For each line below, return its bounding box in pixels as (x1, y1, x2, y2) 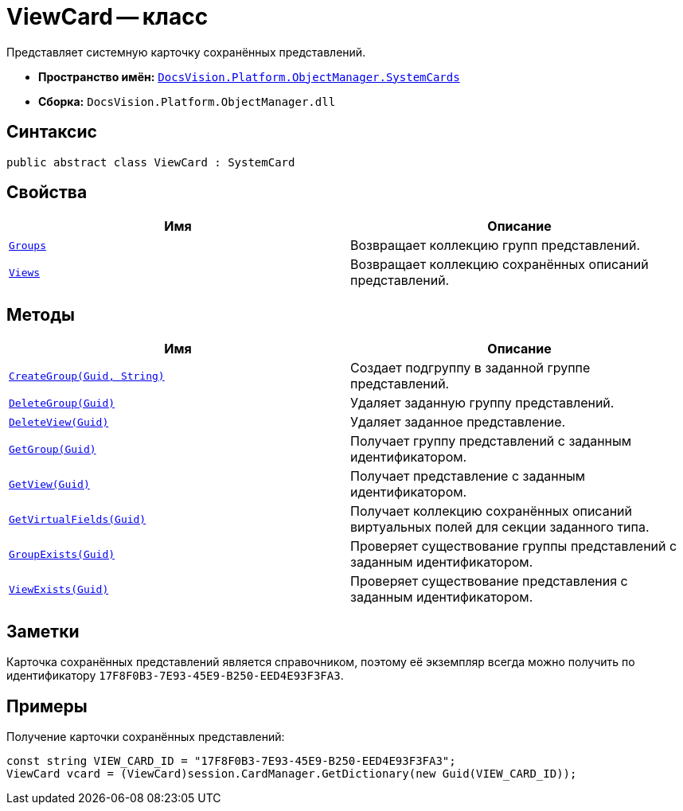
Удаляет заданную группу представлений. (350, 395, 615, 411)
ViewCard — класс (6, 3, 209, 30)
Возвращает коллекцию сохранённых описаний (350, 256, 649, 273)
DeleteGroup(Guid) (9, 396, 115, 409)
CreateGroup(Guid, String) (9, 369, 165, 382)
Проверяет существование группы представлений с (350, 538, 677, 555)
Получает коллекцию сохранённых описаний (350, 503, 632, 520)
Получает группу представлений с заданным (350, 433, 632, 450)
